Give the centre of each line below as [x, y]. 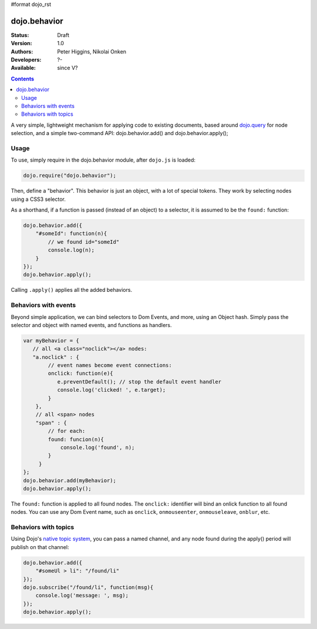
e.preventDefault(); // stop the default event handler [139, 381]
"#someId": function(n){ [71, 234]
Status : [20, 35]
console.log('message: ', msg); [82, 596]
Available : [23, 68]
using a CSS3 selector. [38, 199]
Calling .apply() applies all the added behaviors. [71, 290]
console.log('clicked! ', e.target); [112, 390]
